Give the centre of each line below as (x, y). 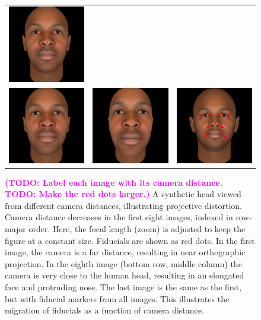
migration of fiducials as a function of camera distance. (104, 310)
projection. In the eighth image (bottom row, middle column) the (123, 263)
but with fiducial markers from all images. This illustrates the (117, 298)
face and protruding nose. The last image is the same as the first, (123, 287)
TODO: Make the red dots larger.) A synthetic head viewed (123, 194)
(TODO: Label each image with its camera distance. (114, 182)
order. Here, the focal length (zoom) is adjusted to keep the (137, 229)
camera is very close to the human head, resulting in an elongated (125, 275)
